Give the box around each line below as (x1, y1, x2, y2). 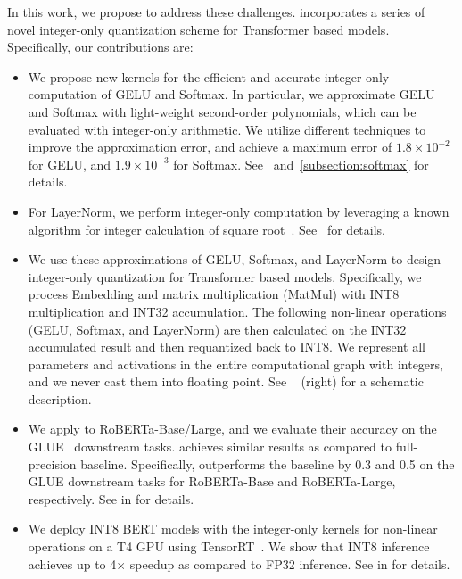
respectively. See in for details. (28, 489, 194, 508)
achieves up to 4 (28, 554, 117, 573)
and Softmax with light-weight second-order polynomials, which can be (28, 102, 417, 120)
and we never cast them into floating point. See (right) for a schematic (28, 372, 424, 391)
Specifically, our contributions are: (7, 37, 194, 56)
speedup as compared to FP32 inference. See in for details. (129, 554, 450, 573)
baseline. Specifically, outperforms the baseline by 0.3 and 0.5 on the (80, 454, 455, 473)
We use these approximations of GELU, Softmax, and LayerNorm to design (28, 250, 441, 269)
